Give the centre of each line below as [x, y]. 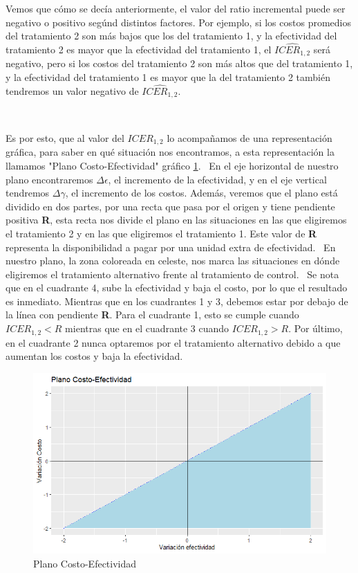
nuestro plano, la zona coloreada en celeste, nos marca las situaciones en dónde [173, 261]
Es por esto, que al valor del [65, 137]
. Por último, [315, 328]
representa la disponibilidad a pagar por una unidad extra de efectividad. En [171, 247]
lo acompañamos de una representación [249, 137]
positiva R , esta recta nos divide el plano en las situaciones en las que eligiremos [176, 220]
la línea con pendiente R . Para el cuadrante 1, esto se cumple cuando [152, 315]
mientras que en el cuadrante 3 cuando [147, 328]
